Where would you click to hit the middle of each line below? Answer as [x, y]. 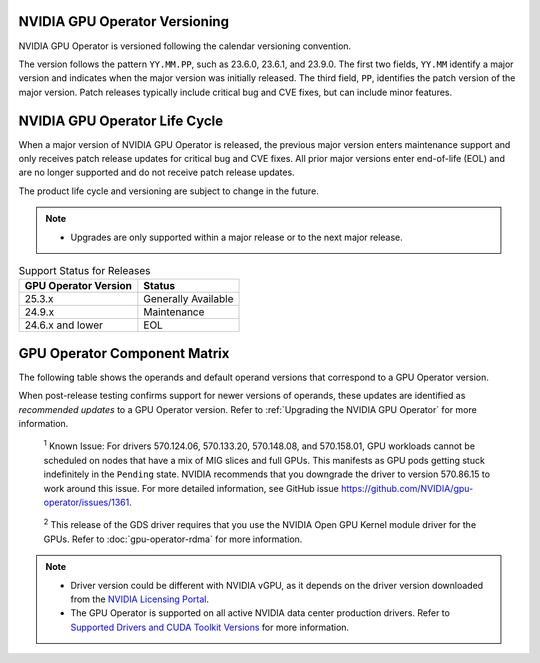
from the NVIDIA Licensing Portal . [140, 599]
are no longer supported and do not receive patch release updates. [156, 172]
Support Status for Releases [84, 271]
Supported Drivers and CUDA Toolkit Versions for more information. [210, 627]
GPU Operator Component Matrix [124, 353]
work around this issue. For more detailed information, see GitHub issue [191, 488]
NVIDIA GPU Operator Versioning [124, 21]
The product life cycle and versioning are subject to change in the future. [168, 191]
